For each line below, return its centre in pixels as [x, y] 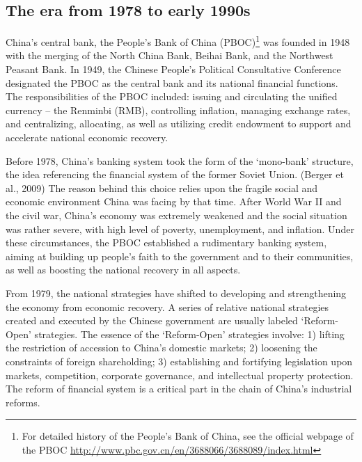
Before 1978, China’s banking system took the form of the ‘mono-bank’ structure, [180, 160]
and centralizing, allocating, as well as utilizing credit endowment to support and [179, 124]
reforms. [23, 402]
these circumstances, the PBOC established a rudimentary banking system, [166, 242]
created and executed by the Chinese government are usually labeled [152, 320]
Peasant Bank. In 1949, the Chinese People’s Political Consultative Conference [173, 69]
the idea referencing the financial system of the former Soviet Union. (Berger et [175, 174]
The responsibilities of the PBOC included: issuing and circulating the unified [172, 96]
